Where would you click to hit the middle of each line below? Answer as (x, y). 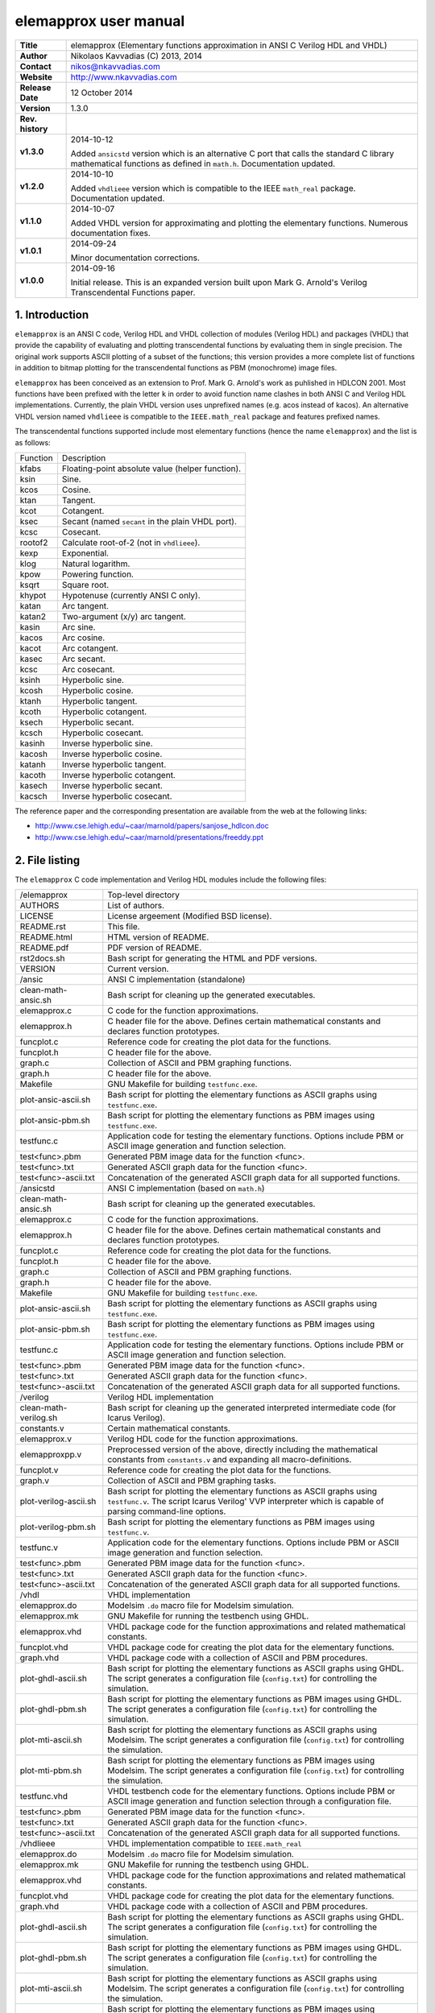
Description (84, 457)
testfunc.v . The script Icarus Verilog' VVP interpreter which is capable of (246, 1502)
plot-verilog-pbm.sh (58, 1527)
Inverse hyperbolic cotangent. (119, 775)
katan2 (33, 616)
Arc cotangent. (90, 648)
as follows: (33, 442)
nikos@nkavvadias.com (116, 66)
